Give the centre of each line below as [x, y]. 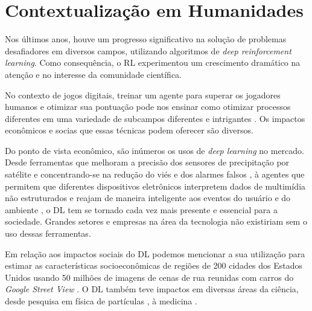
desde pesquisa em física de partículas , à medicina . [101, 301]
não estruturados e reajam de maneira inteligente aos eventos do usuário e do [148, 198]
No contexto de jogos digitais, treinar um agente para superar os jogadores [143, 95]
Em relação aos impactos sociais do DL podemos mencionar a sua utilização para [155, 253]
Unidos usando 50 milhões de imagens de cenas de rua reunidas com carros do [149, 277]
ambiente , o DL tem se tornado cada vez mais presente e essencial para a [141, 209]
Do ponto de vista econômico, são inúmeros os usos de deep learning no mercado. [154, 150]
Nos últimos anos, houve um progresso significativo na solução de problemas [146, 39]
